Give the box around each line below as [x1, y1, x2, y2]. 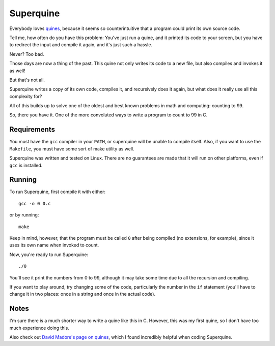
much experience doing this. [9, 325, 70, 331]
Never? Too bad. [9, 51, 44, 57]
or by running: [9, 212, 39, 218]
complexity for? [9, 93, 42, 99]
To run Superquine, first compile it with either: [9, 188, 105, 195]
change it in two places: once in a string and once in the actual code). [9, 291, 155, 297]
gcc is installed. [9, 162, 43, 168]
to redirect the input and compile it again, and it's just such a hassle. [9, 42, 153, 48]
